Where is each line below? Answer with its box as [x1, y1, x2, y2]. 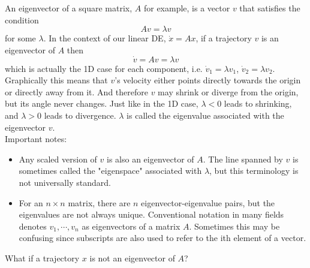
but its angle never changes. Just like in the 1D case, [5, 97, 198, 110]
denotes [19, 219, 47, 232]
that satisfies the [239, 2, 300, 14]
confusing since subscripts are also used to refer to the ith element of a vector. [19, 231, 306, 244]
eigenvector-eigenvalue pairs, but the [141, 196, 275, 209]
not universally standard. [19, 176, 111, 188]
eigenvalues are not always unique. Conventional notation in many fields [19, 208, 284, 221]
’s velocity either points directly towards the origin [115, 74, 301, 86]
